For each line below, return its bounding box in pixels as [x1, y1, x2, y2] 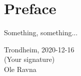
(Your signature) [4, 54, 55, 64]
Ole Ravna [4, 63, 36, 74]
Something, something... [4, 27, 78, 38]
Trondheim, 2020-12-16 [4, 44, 74, 54]
